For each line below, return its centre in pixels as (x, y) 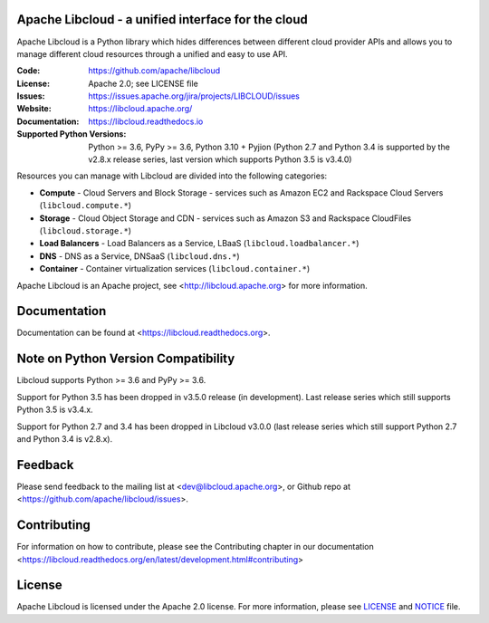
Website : (34, 109)
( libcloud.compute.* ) (85, 206)
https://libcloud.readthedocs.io (146, 121)
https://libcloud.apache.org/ (140, 109)
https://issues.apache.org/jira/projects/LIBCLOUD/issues (194, 96)
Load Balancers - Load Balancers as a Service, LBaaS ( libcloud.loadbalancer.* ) (199, 244)
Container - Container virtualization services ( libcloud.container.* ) (175, 269)
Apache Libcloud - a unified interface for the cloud (162, 19)
